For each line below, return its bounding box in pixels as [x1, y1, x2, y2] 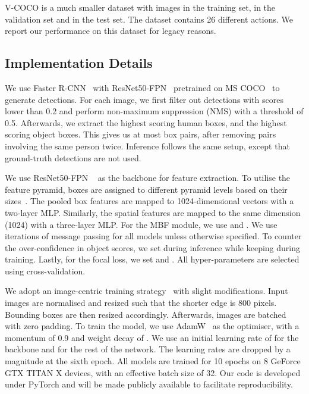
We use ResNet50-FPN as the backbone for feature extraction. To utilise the [5, 171, 291, 184]
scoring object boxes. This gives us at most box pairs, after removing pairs [5, 128, 276, 140]
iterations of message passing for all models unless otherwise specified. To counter [5, 230, 302, 242]
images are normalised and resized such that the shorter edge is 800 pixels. [5, 296, 277, 309]
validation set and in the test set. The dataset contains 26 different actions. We [5, 12, 294, 25]
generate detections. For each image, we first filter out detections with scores [5, 93, 283, 105]
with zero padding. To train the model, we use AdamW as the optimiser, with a [5, 320, 299, 332]
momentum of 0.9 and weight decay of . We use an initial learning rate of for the [5, 331, 299, 343]
